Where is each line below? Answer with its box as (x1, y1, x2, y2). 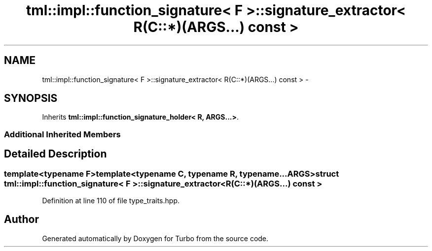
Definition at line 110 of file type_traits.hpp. (42, 196, 180, 205)
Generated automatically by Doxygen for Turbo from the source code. (42, 234, 269, 243)
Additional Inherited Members (4, 129, 121, 139)
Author (4, 213, 39, 226)
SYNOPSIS (4, 92, 58, 105)
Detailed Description (4, 148, 107, 160)
